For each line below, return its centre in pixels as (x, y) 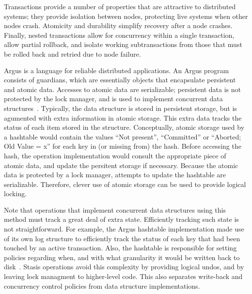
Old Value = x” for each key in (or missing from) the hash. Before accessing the (123, 146)
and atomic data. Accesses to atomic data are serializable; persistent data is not (123, 89)
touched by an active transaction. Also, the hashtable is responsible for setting (120, 248)
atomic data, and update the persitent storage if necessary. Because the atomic (121, 165)
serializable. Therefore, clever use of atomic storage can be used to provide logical (125, 184)
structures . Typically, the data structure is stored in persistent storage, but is (120, 108)
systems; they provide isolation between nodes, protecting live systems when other (126, 16)
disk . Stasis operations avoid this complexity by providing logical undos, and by (124, 267)
